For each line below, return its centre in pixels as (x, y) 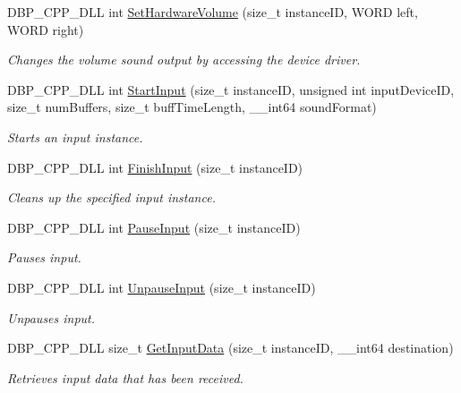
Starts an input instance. (75, 137)
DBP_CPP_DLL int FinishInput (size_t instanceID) (155, 167)
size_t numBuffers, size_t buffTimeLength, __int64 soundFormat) (192, 107)
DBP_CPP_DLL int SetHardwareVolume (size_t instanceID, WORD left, (213, 12)
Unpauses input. (51, 317)
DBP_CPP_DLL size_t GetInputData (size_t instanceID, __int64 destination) (230, 348)
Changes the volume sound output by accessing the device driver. (184, 60)
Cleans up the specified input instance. (111, 197)
